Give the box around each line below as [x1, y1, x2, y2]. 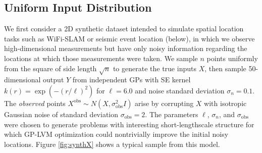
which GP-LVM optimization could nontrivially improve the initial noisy [4, 129, 229, 139]
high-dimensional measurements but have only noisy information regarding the [4, 43, 247, 54]
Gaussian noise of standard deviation [4, 109, 119, 119]
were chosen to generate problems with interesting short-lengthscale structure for [4, 119, 254, 129]
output [43, 74, 64, 85]
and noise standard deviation [135, 85, 225, 95]
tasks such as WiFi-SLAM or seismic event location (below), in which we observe [4, 33, 255, 43]
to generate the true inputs [113, 63, 196, 73]
